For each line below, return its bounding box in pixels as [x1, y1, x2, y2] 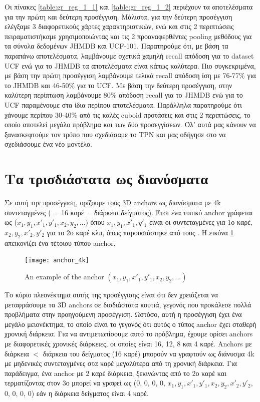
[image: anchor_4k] [25, 257, 89, 264]
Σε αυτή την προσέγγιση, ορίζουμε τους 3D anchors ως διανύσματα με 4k [5, 197, 221, 208]
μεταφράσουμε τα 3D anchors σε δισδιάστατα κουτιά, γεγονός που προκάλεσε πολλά [5, 299, 251, 309]
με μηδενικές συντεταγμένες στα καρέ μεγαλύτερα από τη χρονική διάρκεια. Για [5, 358, 237, 368]
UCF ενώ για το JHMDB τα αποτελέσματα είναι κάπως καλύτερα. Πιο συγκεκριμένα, [5, 60, 256, 71]
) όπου [85, 217, 105, 227]
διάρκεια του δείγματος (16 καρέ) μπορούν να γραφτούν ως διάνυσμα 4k [43, 348, 254, 358]
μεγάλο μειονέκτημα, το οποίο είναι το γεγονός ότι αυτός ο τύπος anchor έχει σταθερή [5, 318, 256, 329]
